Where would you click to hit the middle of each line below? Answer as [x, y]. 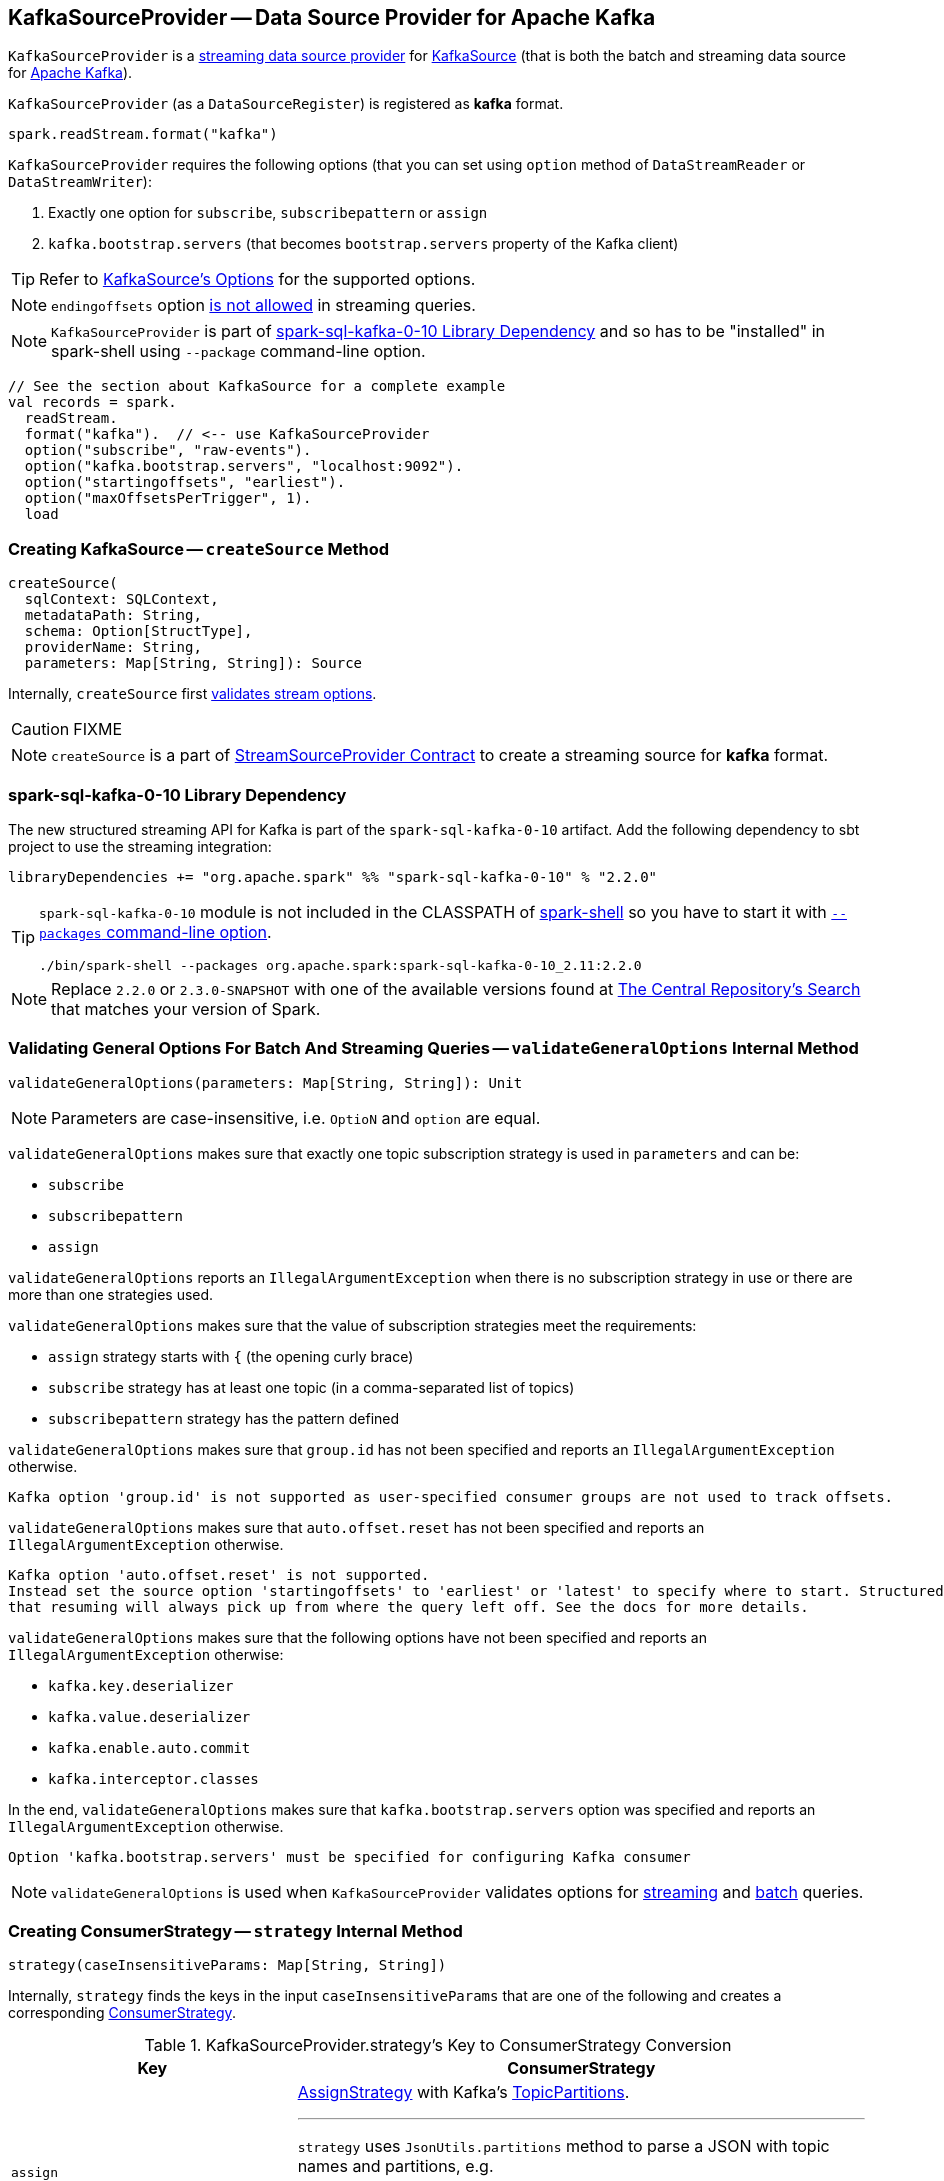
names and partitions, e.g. [395, 2166]
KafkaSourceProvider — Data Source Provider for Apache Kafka [332, 17]
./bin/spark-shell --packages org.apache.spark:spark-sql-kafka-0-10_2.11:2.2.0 [340, 965]
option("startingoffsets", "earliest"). [185, 482]
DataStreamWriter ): [80, 182]
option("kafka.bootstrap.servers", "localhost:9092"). [244, 466]
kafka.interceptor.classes [153, 1778]
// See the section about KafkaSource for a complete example [257, 386]
